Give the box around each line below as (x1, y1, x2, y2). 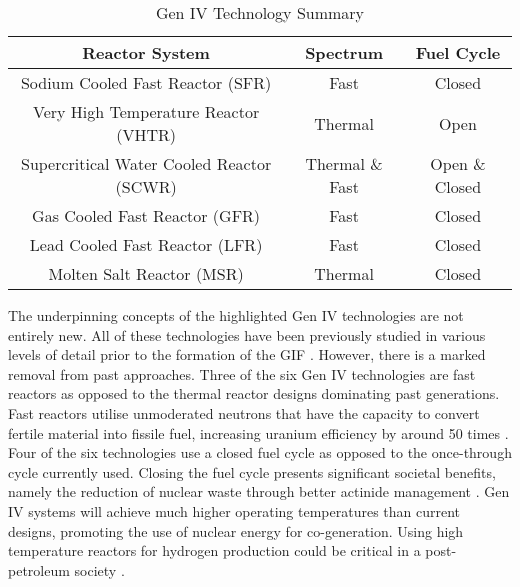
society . (74, 559, 125, 580)
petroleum (8, 559, 70, 580)
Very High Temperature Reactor (33, 100, 260, 123)
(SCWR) (115, 175, 177, 198)
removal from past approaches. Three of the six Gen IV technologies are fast (8, 363, 476, 384)
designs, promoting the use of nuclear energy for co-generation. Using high (8, 520, 464, 541)
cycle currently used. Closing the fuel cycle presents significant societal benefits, (8, 461, 496, 482)
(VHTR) (116, 123, 176, 146)
